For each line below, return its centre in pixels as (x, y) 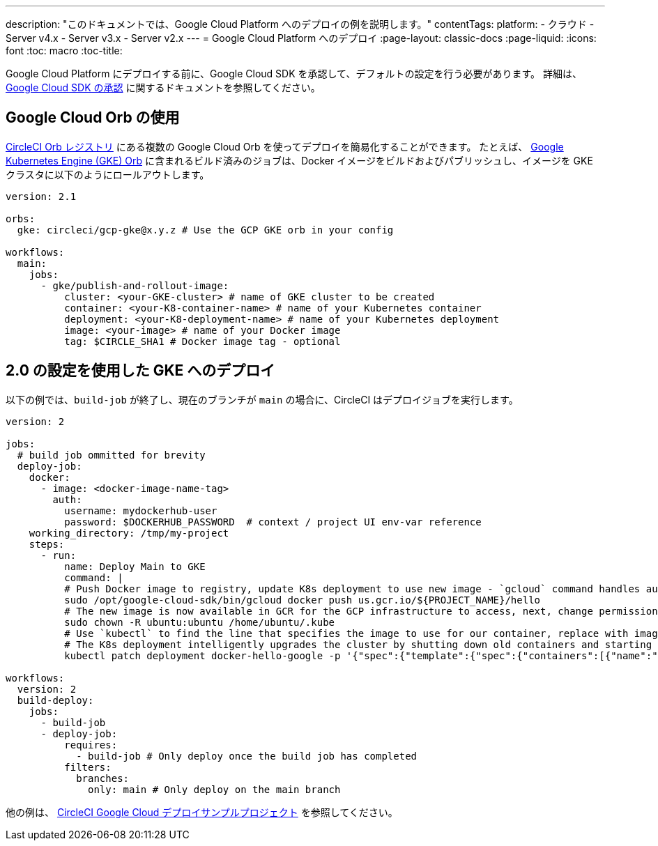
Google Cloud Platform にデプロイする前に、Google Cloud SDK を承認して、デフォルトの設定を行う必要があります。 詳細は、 (294, 74)
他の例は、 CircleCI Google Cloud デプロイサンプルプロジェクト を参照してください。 (202, 812)
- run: (59, 555)
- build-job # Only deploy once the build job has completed (247, 756)
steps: (47, 544)
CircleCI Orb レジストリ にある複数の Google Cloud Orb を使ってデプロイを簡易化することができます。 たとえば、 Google (285, 146)
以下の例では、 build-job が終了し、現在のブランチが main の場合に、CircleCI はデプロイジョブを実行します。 (262, 399)
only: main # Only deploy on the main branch (214, 789)
